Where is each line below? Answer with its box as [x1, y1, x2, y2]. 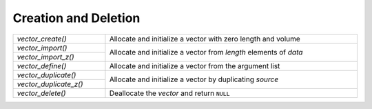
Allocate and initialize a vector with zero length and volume [109, 34, 301, 43]
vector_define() [17, 61, 67, 70]
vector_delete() [17, 88, 66, 98]
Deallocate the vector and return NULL [109, 88, 230, 98]
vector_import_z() [17, 52, 74, 61]
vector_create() [17, 34, 67, 43]
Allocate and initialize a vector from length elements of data [109, 48, 303, 57]
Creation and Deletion [12, 10, 141, 26]
